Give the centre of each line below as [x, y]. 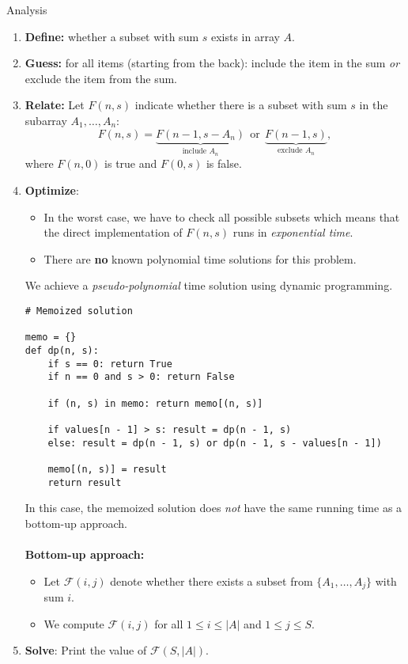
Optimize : [52, 190]
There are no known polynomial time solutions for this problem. [200, 258]
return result [85, 482]
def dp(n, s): [62, 350]
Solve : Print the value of [86, 650]
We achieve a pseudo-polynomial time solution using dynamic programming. [209, 285]
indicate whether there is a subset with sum [241, 105]
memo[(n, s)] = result [107, 469]
